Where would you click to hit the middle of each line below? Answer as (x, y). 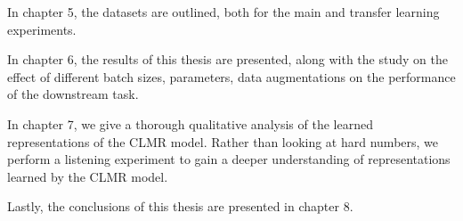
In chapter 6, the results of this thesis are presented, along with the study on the (227, 59)
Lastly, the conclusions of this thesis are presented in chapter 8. (180, 206)
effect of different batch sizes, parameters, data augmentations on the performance (231, 76)
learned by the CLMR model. (88, 176)
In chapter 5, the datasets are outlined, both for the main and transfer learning (223, 12)
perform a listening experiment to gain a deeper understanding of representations (229, 159)
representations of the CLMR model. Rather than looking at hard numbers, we (223, 141)
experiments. (42, 29)
